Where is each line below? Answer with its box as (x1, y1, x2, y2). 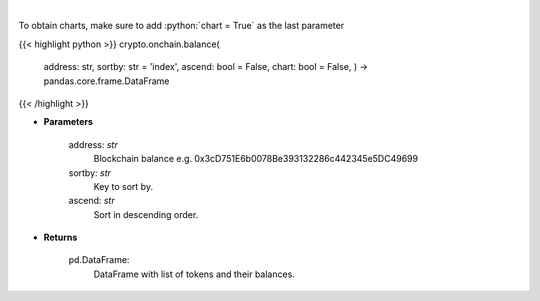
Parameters (43, 116, 94, 128)
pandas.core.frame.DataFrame (43, 75, 170, 87)
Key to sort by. (93, 180, 154, 192)
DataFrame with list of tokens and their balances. (93, 268, 295, 280)
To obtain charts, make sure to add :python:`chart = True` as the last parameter (18, 20, 345, 32)
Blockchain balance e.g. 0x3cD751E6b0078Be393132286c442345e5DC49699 (93, 153, 419, 165)
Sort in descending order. (93, 208, 199, 220)
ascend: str (68, 195, 115, 207)
